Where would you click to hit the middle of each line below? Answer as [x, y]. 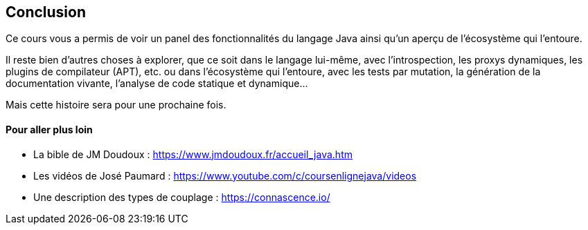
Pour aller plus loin [49, 130]
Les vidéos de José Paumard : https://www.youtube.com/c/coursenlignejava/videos [225, 175]
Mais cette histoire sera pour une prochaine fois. [116, 105]
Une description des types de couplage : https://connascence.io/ [182, 197]
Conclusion [46, 12]
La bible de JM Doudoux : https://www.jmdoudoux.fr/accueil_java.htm [193, 154]
